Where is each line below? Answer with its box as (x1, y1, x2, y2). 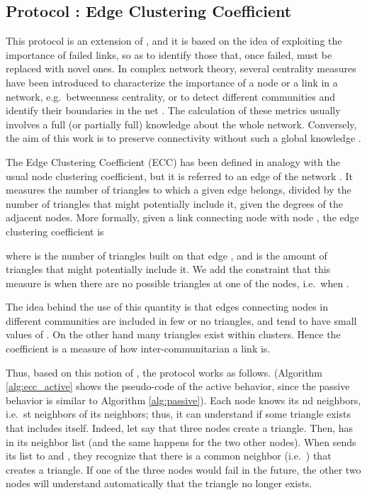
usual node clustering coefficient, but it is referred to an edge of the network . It (6, 168, 354, 183)
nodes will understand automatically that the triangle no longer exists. (6, 476, 312, 491)
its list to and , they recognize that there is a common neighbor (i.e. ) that (6, 448, 332, 463)
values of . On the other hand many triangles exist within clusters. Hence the (6, 327, 341, 342)
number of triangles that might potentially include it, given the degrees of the (6, 196, 343, 211)
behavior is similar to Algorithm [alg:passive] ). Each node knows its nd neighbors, (6, 392, 361, 407)
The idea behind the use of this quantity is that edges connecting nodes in (6, 299, 328, 314)
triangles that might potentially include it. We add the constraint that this (6, 262, 331, 277)
